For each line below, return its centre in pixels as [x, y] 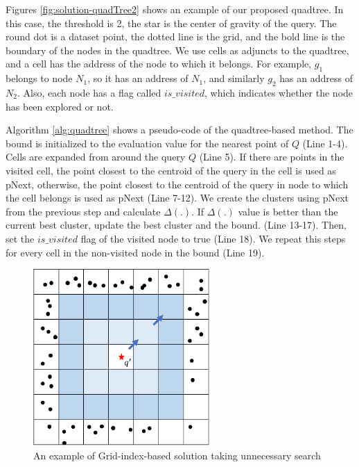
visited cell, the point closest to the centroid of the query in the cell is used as [171, 170]
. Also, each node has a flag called [89, 92]
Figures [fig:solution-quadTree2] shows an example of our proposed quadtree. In [175, 9]
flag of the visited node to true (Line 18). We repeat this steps [213, 238]
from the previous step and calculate [83, 211]
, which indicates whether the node [279, 92]
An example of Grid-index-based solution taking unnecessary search [177, 456]
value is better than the [288, 211]
